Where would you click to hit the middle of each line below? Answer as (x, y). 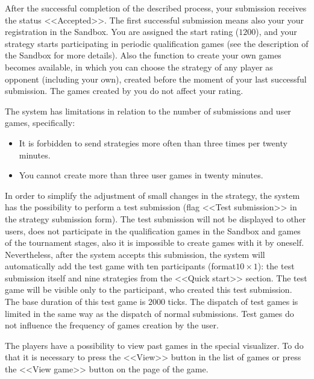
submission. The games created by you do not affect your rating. (124, 91)
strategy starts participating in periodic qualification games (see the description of (157, 43)
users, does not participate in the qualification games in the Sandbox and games (153, 230)
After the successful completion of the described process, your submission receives (156, 8)
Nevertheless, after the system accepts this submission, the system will (135, 254)
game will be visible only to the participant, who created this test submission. (149, 290)
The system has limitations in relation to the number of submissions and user (148, 111)
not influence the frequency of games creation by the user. (112, 325)
